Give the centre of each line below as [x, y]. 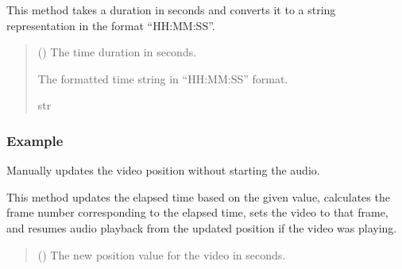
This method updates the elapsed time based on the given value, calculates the [198, 196]
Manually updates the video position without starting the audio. [163, 170]
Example [35, 140]
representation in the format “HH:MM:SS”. [111, 25]
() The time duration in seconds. [117, 52]
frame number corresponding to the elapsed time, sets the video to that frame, [197, 212]
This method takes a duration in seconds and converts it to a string [171, 10]
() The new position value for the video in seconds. [162, 254]
